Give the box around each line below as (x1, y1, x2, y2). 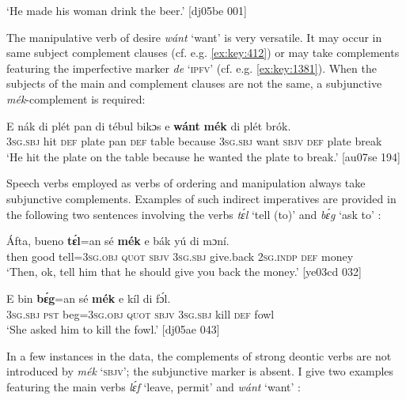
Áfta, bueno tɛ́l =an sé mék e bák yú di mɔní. (6, 232, 230, 249)
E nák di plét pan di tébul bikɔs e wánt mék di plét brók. (6, 117, 291, 134)
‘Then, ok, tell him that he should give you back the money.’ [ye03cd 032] (6, 263, 362, 280)
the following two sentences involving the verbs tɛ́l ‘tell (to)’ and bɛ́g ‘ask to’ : (6, 206, 381, 222)
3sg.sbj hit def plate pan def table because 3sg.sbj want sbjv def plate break (6, 133, 382, 149)
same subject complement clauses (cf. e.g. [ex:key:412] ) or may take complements (6, 44, 400, 61)
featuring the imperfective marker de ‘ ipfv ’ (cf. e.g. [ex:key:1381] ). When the (6, 59, 377, 76)
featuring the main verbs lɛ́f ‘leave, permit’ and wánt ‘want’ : (6, 378, 301, 394)
